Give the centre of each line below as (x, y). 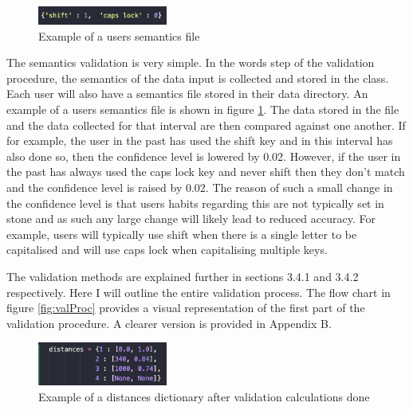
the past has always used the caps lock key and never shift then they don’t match (206, 172)
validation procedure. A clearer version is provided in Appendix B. (169, 323)
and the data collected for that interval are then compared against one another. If (206, 125)
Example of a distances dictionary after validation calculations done (204, 396)
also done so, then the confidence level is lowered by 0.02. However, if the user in (204, 156)
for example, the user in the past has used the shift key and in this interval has (200, 141)
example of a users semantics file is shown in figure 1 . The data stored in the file (203, 109)
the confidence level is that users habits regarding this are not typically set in (195, 203)
